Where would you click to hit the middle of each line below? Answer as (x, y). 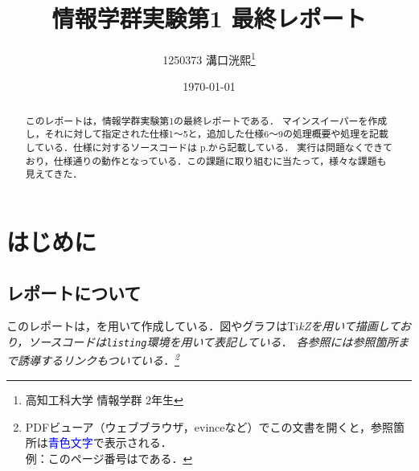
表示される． (138, 442)
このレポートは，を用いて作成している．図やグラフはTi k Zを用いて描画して (203, 326)
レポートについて (74, 292)
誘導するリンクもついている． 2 (98, 359)
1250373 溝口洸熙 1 (209, 58)
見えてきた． (54, 174)
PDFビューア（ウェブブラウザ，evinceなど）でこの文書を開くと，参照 (209, 426)
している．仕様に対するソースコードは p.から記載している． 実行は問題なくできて (209, 147)
